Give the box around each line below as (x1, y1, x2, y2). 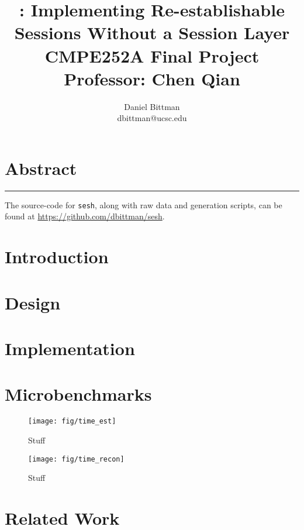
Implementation (5, 336, 135, 360)
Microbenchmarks (5, 382, 152, 406)
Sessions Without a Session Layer (14, 20, 290, 44)
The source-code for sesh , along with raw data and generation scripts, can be (5, 198, 282, 211)
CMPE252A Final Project (44, 43, 260, 67)
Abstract (5, 156, 77, 180)
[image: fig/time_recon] (28, 455, 125, 463)
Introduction (5, 245, 109, 269)
